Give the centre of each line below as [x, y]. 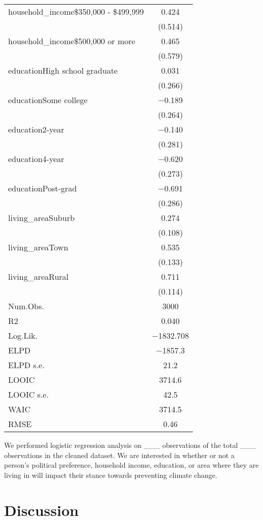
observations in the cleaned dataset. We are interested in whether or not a [119, 455]
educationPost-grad [43, 188]
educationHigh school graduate [63, 70]
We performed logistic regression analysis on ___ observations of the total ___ [130, 445]
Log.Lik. [23, 335]
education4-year [36, 159]
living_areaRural [39, 277]
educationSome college [48, 100]
